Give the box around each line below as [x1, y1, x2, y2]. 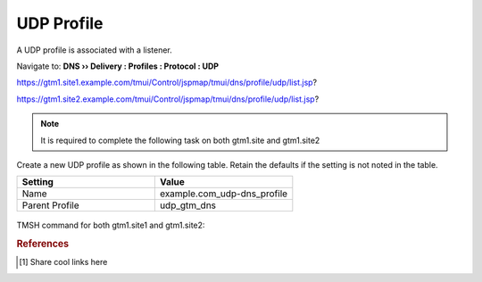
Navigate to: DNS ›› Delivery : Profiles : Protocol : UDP [16, 61, 219, 71]
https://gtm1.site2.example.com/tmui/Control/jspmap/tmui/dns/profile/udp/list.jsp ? [16, 94, 320, 104]
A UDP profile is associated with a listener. [16, 45, 173, 55]
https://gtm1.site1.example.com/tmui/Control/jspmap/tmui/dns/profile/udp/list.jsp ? [16, 77, 318, 88]
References [16, 237, 70, 250]
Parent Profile [21, 199, 79, 211]
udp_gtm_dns [159, 199, 217, 211]
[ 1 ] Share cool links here [19, 257, 108, 268]
